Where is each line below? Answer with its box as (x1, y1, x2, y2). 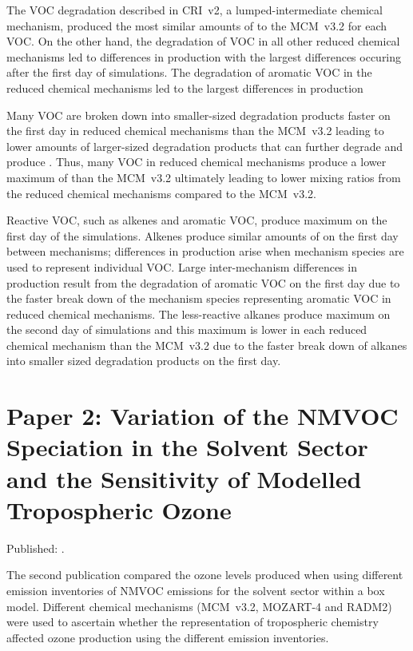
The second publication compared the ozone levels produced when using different (6, 566, 403, 583)
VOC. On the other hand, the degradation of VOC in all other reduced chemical (6, 33, 400, 50)
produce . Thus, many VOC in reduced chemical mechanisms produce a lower (6, 153, 387, 170)
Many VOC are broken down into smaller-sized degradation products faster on (6, 106, 391, 123)
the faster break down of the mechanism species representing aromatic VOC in (6, 290, 391, 307)
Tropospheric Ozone (6, 493, 232, 526)
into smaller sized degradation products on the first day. (6, 352, 281, 369)
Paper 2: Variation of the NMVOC (6, 399, 399, 432)
